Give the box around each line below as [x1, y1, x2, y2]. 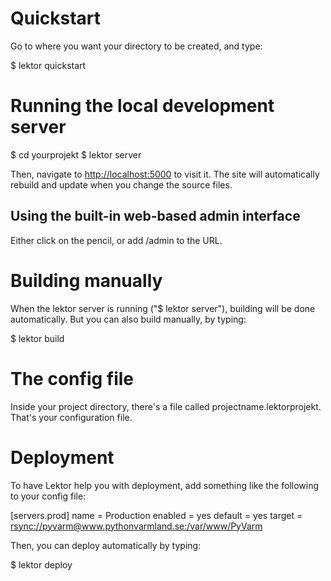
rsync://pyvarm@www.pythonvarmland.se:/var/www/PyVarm [10, 520, 263, 532]
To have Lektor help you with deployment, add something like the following [10, 479, 320, 491]
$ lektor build [10, 332, 65, 344]
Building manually [10, 269, 163, 292]
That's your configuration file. [10, 411, 133, 423]
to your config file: [10, 490, 87, 502]
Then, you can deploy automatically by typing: [10, 539, 202, 551]
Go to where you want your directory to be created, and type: [10, 40, 263, 52]
